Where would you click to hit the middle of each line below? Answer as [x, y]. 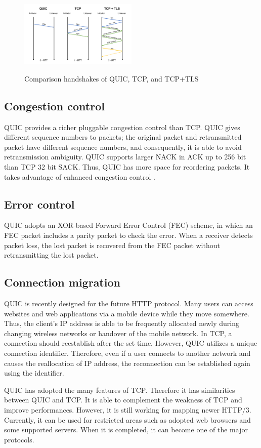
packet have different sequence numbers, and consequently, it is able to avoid [123, 147]
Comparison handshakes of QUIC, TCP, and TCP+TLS [112, 78]
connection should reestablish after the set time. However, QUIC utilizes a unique [131, 343]
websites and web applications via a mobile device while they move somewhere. [127, 313]
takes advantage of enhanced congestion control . [80, 176]
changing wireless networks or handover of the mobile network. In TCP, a [118, 333]
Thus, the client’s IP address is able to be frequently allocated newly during [122, 323]
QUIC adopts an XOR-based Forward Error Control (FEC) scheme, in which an [128, 225]
